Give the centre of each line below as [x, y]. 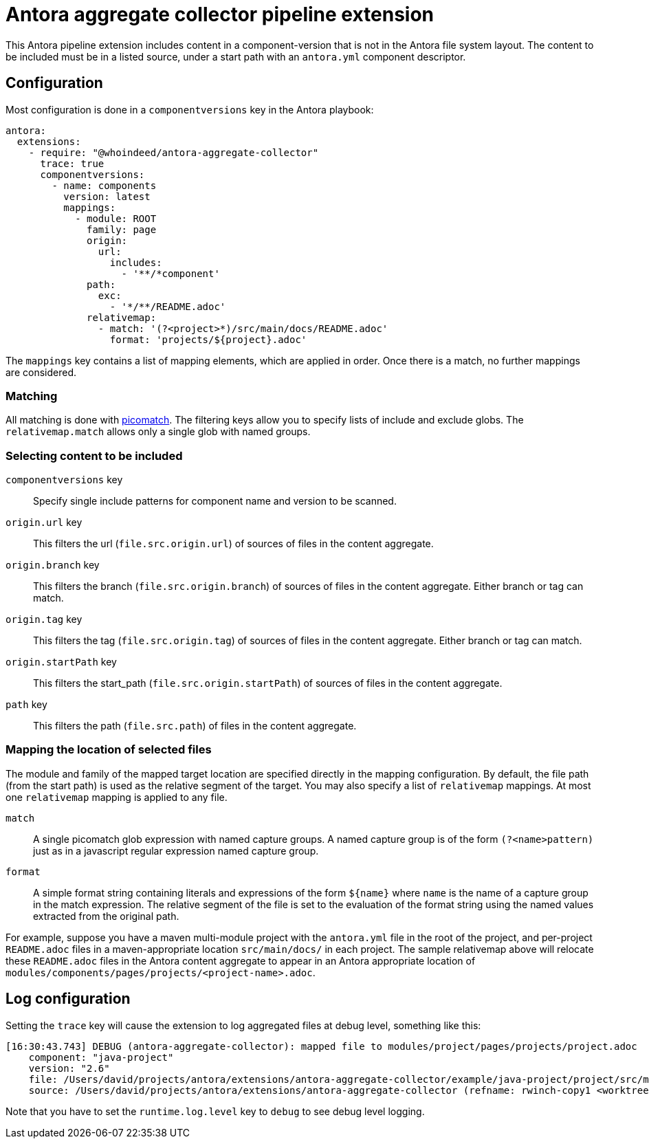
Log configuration [68, 999]
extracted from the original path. [106, 916]
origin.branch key [53, 565]
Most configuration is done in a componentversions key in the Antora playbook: [190, 109]
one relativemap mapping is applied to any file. [117, 797]
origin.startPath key [61, 662]
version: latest [107, 196]
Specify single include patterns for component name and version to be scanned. [215, 501]
